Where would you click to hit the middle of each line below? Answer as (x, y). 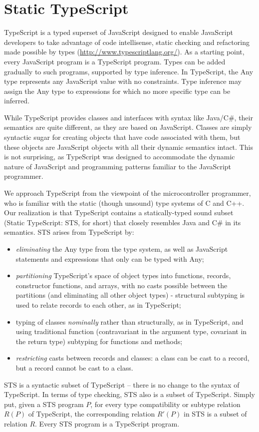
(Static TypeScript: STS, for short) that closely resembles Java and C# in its (123, 222)
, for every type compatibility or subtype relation (165, 404)
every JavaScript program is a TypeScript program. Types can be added (115, 61)
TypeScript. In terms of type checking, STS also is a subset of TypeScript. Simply (129, 394)
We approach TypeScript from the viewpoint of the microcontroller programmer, (128, 193)
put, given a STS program (44, 404)
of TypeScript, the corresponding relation (92, 414)
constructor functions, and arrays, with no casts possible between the (122, 285)
